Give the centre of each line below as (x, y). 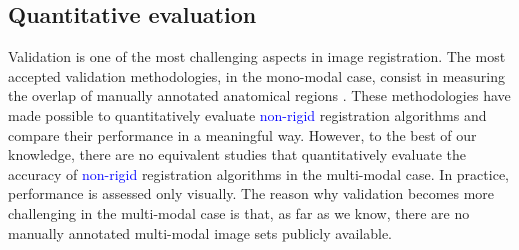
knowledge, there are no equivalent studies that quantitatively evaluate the (237, 154)
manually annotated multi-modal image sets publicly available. (200, 232)
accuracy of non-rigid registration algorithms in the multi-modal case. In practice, (258, 173)
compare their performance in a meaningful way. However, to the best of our (242, 134)
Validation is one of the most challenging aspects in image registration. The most (257, 56)
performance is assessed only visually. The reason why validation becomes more (251, 193)
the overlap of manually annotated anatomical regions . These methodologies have (259, 95)
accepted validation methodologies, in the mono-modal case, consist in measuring (257, 75)
